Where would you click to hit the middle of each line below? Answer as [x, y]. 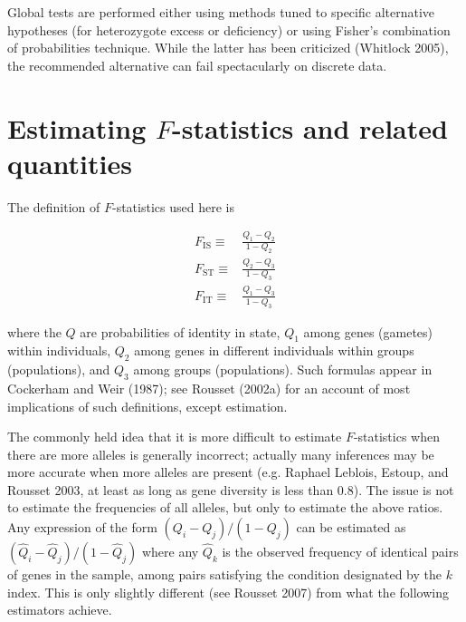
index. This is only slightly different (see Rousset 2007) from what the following [228, 592]
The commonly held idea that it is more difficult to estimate [175, 437]
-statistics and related [309, 127]
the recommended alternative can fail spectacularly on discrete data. [197, 65]
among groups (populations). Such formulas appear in [283, 369]
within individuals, [59, 350]
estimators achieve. [60, 610]
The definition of [54, 206]
